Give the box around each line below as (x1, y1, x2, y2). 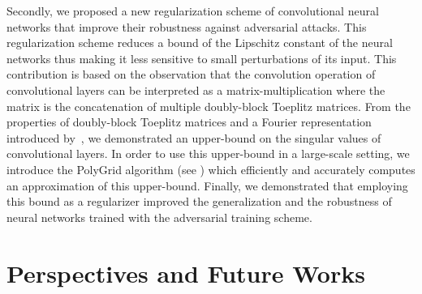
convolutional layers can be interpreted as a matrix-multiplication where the (6, 81, 385, 98)
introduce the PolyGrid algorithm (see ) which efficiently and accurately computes (6, 160, 416, 177)
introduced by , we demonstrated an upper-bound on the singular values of (6, 129, 381, 146)
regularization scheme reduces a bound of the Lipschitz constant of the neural (6, 34, 393, 51)
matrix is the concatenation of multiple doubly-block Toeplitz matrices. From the (6, 97, 411, 114)
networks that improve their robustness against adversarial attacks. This (6, 18, 367, 35)
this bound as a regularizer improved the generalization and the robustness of (6, 193, 392, 210)
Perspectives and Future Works (6, 256, 365, 289)
